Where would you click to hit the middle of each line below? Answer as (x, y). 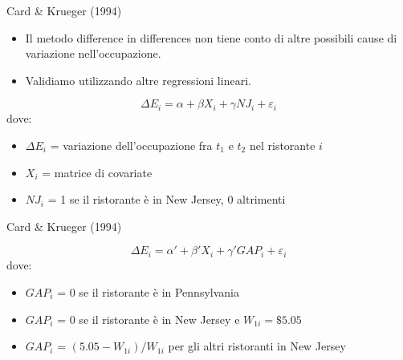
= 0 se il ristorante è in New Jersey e (149, 319)
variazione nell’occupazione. (93, 53)
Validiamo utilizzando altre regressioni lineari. (138, 80)
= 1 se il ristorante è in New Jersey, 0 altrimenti (167, 199)
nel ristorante (282, 145)
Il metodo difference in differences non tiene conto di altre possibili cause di (211, 37)
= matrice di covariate (97, 172)
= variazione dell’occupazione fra (131, 145)
